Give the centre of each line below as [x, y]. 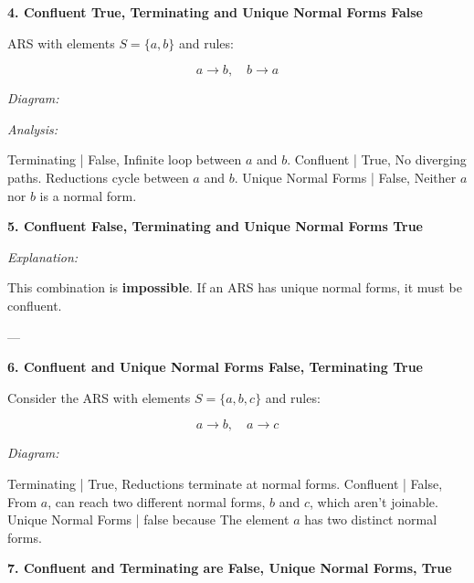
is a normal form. [88, 195]
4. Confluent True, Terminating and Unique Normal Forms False [215, 12]
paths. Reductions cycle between [98, 177]
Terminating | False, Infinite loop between [125, 159]
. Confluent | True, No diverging [377, 159]
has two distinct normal [371, 519]
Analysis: [33, 128]
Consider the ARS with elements [99, 397]
